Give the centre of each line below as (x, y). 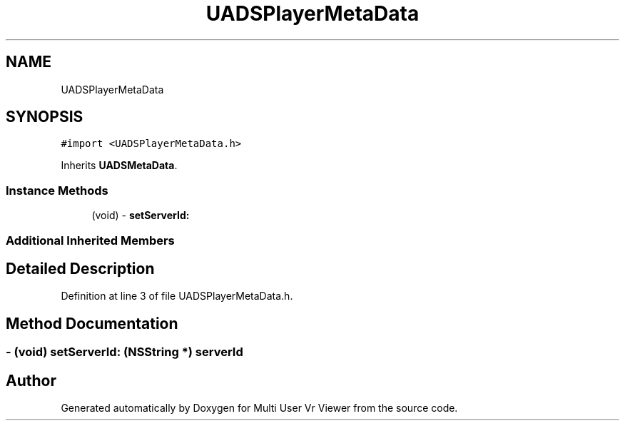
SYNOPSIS (45, 117)
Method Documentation (92, 323)
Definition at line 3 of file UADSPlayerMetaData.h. (177, 296)
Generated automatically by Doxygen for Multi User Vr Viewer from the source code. (259, 408)
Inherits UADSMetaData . (119, 166)
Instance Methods (57, 190)
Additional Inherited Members (90, 240)
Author (31, 380)
